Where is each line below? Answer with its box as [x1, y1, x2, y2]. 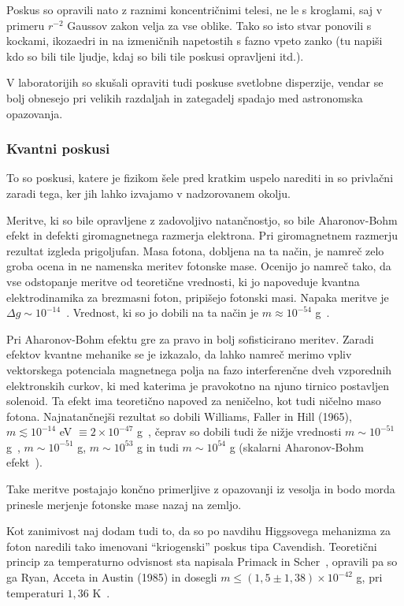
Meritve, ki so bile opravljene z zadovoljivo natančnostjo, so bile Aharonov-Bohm [6, 211, 398, 228]
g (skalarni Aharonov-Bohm [229, 438, 364, 455]
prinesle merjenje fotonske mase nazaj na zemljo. [6, 496, 242, 512]
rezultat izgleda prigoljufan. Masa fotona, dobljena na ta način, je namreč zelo [6, 242, 384, 258]
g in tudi [136, 438, 179, 455]
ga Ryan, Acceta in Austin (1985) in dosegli [6, 569, 217, 586]
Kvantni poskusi [6, 139, 110, 158]
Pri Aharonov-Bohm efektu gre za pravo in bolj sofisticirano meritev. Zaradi [6, 330, 374, 347]
